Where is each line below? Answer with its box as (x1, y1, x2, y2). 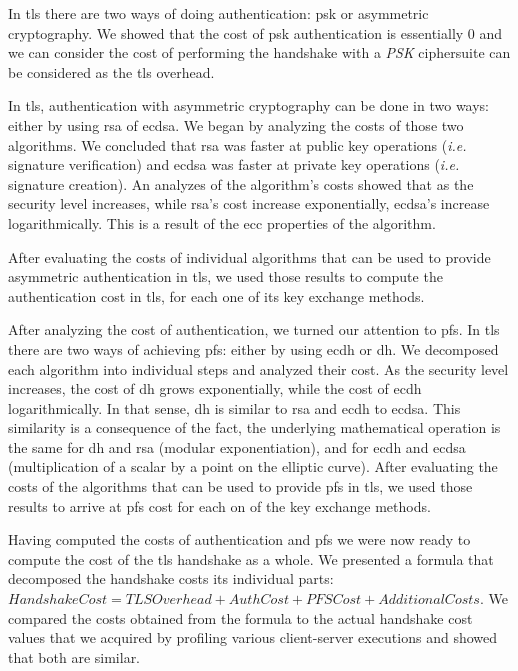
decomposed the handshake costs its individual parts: (8, 568, 334, 589)
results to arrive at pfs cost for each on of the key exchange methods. (8, 495, 431, 516)
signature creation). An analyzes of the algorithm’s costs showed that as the (8, 173, 474, 194)
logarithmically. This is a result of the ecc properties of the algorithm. (8, 212, 436, 233)
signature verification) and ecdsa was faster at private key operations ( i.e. (8, 154, 460, 175)
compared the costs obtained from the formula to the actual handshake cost (8, 607, 473, 628)
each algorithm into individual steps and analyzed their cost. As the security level (8, 358, 509, 379)
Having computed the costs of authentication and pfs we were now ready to (8, 529, 471, 550)
